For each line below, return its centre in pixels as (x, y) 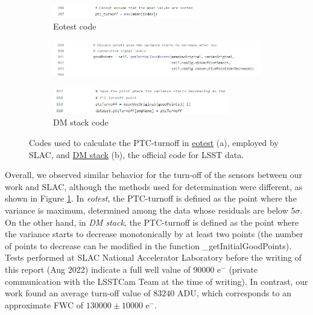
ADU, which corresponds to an (234, 293)
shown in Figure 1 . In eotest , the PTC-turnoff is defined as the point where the (151, 198)
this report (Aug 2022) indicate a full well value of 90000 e (113, 269)
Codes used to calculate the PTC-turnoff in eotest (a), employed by (154, 143)
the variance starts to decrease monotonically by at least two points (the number (154, 234)
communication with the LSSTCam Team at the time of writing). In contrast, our (156, 281)
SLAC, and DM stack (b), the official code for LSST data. (137, 154)
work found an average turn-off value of (78, 293)
